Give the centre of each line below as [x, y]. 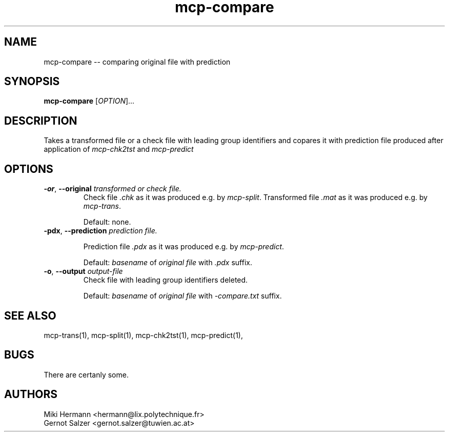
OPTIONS [29, 169]
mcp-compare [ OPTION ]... [89, 101]
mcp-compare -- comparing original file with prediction [137, 62]
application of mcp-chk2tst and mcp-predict [119, 149]
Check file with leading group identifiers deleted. [166, 280]
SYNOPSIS [32, 82]
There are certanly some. [86, 374]
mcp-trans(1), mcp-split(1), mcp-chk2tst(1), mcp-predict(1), [143, 335]
